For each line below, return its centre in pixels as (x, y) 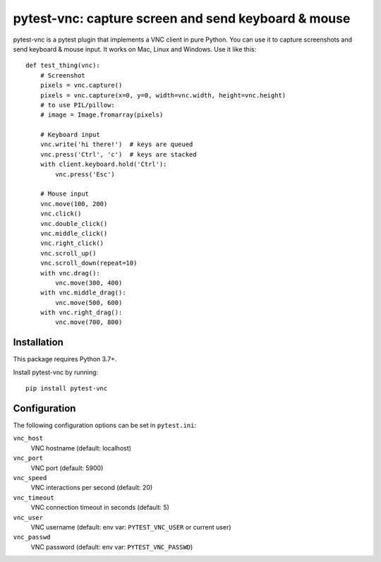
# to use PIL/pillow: (78, 105)
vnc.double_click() (74, 223)
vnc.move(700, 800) (89, 322)
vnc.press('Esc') (85, 174)
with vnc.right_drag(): (81, 313)
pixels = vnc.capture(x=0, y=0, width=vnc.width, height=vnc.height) (163, 95)
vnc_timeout (34, 497)
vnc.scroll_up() (68, 253)
